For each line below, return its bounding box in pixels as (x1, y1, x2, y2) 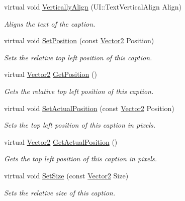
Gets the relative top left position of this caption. (4, 85, 154, 96)
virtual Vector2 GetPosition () (4, 69, 97, 79)
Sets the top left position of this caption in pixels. (4, 120, 155, 130)
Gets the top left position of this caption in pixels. (4, 153, 157, 164)
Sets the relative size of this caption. (4, 187, 115, 197)
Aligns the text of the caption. (4, 18, 96, 29)
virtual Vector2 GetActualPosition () (4, 136, 118, 147)
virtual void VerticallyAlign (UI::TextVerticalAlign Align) (4, 2, 181, 12)
